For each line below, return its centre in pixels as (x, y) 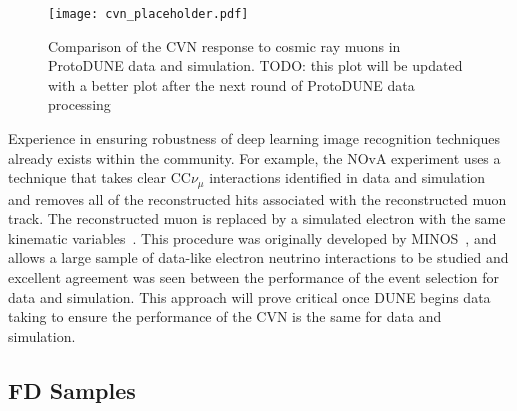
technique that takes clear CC (99, 177)
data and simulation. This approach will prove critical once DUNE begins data (249, 296)
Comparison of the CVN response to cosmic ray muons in (224, 45)
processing (79, 104)
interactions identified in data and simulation (347, 177)
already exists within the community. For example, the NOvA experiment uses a (254, 157)
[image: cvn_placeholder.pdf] (148, 14)
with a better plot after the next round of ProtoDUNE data (231, 84)
